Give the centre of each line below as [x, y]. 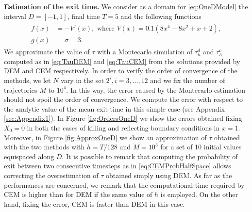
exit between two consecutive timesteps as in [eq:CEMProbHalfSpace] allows [118, 166]
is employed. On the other [199, 194]
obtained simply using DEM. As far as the [169, 175]
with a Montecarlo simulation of [145, 52]
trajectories [21, 90]
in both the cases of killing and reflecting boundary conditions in [123, 128]
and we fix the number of [188, 80]
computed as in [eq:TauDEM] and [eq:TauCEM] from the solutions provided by [122, 61]
